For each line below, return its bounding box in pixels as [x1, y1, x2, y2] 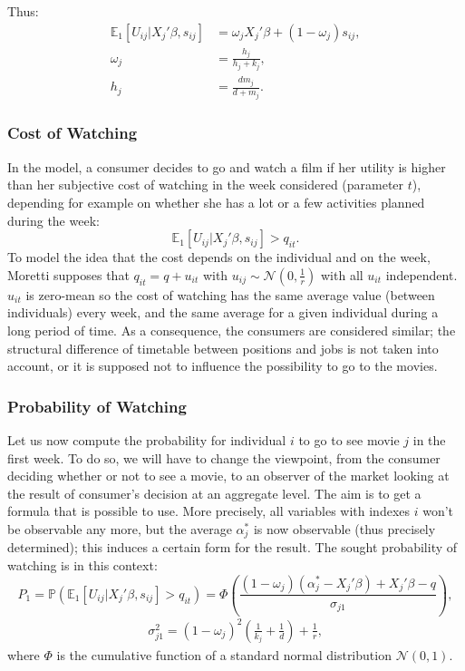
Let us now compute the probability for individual [7, 430, 286, 449]
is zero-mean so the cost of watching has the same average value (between [25, 285, 435, 304]
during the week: [7, 210, 100, 229]
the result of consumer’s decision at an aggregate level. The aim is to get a [7, 483, 421, 502]
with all [320, 265, 363, 284]
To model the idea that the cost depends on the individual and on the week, [7, 248, 431, 267]
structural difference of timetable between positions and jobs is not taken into [7, 338, 439, 357]
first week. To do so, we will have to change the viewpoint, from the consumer [7, 448, 441, 467]
